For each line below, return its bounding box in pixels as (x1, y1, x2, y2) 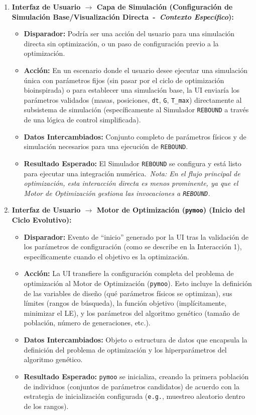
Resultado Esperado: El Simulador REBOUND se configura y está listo (24, 158, 241, 168)
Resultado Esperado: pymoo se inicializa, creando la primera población (24, 371, 249, 381)
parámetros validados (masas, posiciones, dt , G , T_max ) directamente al (24, 94, 242, 105)
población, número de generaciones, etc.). (24, 317, 151, 328)
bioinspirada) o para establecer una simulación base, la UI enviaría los (24, 85, 240, 95)
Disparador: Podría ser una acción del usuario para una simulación (24, 28, 235, 39)
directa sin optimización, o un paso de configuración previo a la (24, 38, 219, 48)
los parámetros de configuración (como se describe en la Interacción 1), (24, 241, 242, 252)
